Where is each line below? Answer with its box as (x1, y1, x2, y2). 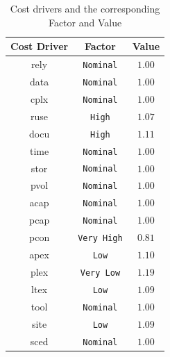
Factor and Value (48, 15, 122, 29)
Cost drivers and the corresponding (10, 1, 160, 15)
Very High (78, 233, 123, 244)
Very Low (80, 267, 121, 278)
